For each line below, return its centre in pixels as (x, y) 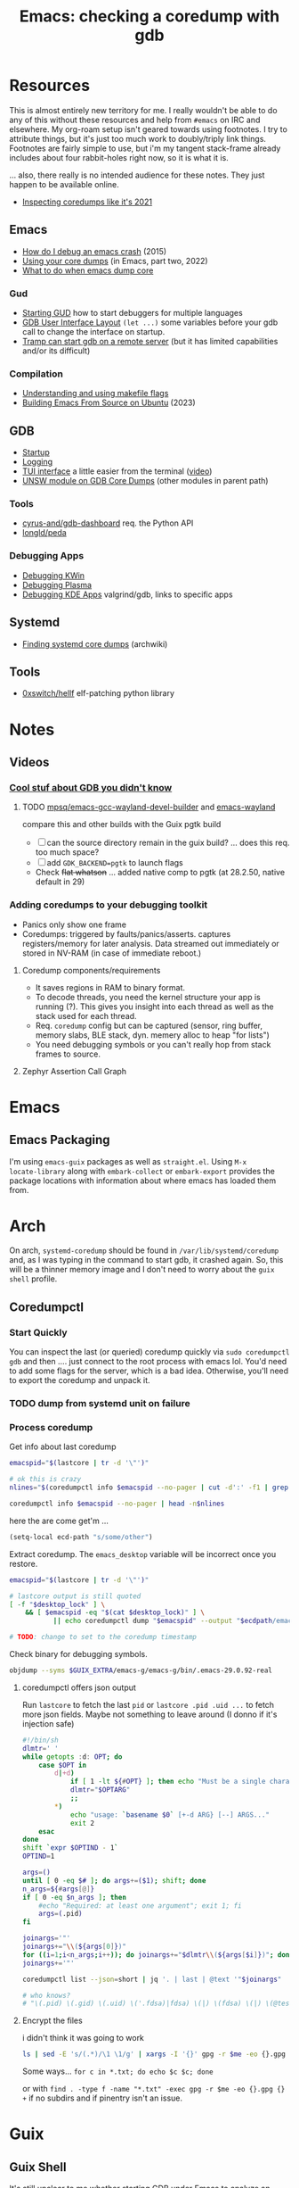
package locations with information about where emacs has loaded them (143, 1181)
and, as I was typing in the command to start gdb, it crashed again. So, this (146, 1260)
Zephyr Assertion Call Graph (74, 1071)
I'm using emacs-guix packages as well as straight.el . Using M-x (128, 1161)
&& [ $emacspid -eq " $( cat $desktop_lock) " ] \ (115, 1612)
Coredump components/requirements (91, 970)
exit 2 (82, 1823)
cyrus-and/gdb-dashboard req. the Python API (108, 523)
